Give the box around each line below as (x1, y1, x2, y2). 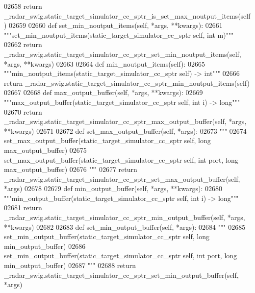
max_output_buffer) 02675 (4, 145, 87, 155)
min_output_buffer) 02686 (4, 241, 86, 251)
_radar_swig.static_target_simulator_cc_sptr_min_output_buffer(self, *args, (4, 212, 245, 222)
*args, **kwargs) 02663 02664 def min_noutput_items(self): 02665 (4, 58, 205, 69)
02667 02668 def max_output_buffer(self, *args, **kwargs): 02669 (4, 87, 203, 98)
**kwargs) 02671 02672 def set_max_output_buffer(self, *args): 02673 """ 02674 (4, 125, 247, 136)
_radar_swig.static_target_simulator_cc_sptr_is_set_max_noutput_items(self (4, 10, 251, 21)
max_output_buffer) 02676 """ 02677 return (4, 164, 137, 174)
